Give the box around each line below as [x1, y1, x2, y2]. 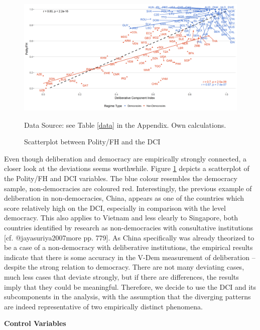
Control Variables [4, 318, 66, 328]
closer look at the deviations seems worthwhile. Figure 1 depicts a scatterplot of [4, 163, 249, 174]
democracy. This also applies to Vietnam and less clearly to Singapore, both [4, 212, 238, 223]
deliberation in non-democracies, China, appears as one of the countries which [4, 193, 244, 203]
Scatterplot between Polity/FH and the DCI [24, 136, 161, 147]
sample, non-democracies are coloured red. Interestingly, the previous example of [4, 183, 252, 193]
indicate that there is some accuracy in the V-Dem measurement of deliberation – [4, 252, 255, 262]
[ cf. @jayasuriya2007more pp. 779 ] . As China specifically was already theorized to [4, 232, 254, 242]
